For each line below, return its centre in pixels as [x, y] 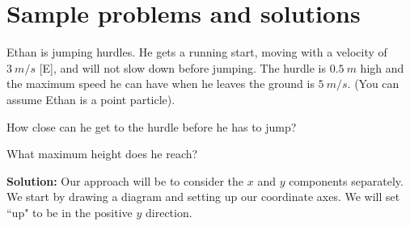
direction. [169, 212]
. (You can [373, 84]
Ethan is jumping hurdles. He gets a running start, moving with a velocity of [197, 52]
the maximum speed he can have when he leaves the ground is [161, 84]
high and [382, 67]
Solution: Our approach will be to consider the [125, 180]
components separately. [346, 180]
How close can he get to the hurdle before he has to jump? [152, 126]
